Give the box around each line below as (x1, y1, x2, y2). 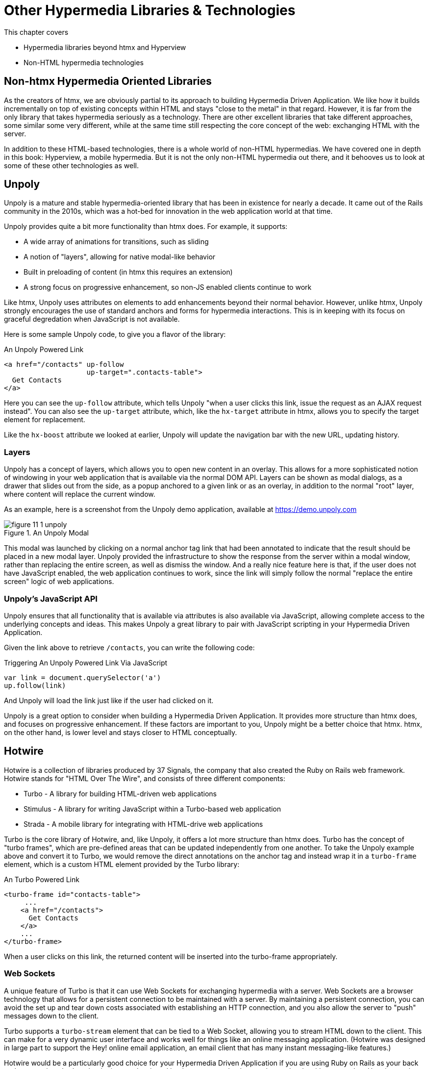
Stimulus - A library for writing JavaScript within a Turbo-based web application (24, 804, 281, 813)
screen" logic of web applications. (4, 577, 114, 586)
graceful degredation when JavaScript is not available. (4, 315, 180, 324)
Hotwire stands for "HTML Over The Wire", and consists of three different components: (4, 774, 285, 783)
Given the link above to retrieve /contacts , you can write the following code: (4, 643, 255, 652)
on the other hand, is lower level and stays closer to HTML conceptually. (4, 728, 237, 737)
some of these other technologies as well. (4, 161, 139, 170)
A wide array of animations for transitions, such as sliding (24, 237, 209, 246)
